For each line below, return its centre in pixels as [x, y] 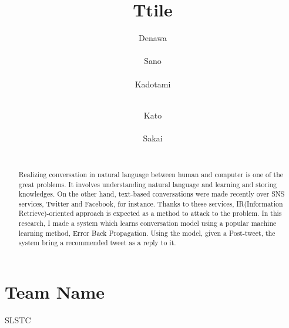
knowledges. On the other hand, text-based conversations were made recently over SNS [152, 194]
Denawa [153, 38]
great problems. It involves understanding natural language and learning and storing [147, 184]
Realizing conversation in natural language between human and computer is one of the [151, 174]
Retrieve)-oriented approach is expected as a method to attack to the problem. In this [150, 213]
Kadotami [153, 84]
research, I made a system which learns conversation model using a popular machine [147, 223]
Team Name [55, 292]
